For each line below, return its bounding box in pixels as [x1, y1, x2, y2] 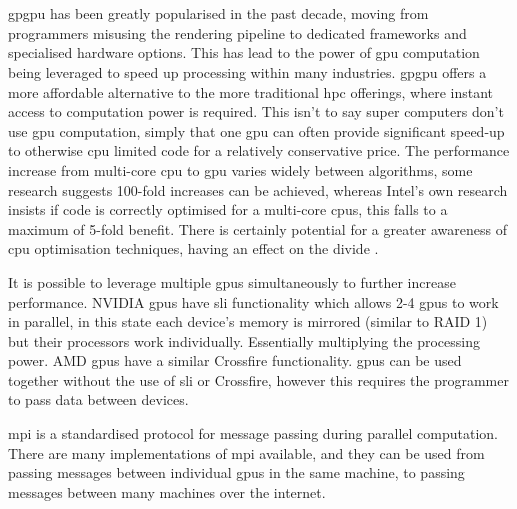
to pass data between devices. [8, 389, 189, 410]
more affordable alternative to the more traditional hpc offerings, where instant [8, 81, 494, 102]
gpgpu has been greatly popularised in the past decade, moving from [8, 3, 429, 24]
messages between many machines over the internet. [8, 481, 326, 502]
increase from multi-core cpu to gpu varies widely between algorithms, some [8, 159, 473, 180]
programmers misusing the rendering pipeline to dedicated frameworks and [8, 22, 467, 43]
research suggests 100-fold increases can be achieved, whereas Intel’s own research [8, 179, 508, 200]
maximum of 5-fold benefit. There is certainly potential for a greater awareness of [8, 218, 507, 239]
